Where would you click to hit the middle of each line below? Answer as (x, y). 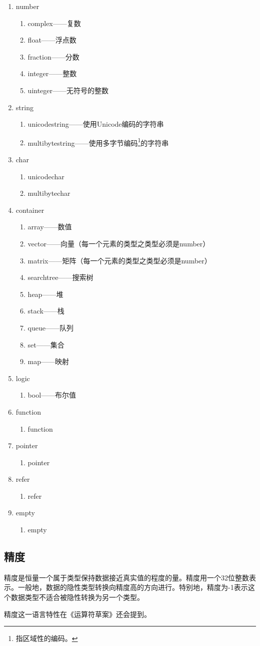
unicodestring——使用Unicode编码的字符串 (96, 124)
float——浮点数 (52, 40)
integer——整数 (52, 73)
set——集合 (46, 344)
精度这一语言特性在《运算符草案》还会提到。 (77, 614)
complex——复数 (54, 23)
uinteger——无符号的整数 (68, 90)
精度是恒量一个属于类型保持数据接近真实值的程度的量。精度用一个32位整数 (126, 577)
